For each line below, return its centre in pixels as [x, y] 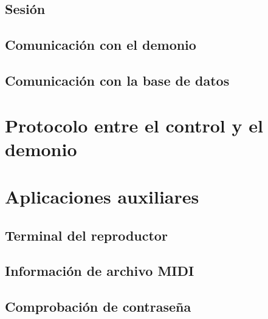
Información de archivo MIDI [100, 271]
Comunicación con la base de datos [117, 80]
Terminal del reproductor [86, 235]
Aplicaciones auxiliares [102, 197]
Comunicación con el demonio [101, 45]
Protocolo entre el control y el [134, 125]
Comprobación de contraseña [98, 307]
